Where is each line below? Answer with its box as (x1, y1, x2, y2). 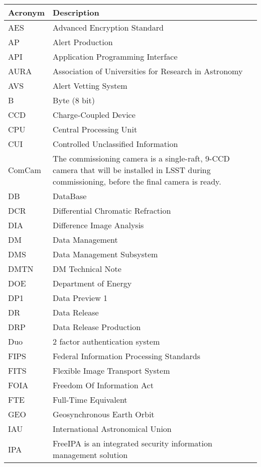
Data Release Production (53, 321, 141, 333)
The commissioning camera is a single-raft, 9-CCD (53, 152, 230, 164)
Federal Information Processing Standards (53, 350, 200, 362)
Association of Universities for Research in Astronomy (53, 65, 243, 77)
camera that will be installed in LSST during (53, 164, 211, 176)
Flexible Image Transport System (53, 365, 170, 376)
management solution (53, 449, 128, 460)
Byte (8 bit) (53, 94, 95, 106)
